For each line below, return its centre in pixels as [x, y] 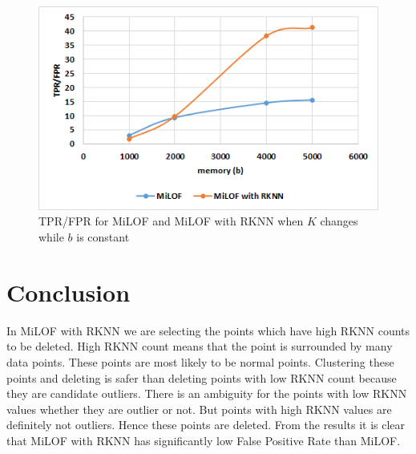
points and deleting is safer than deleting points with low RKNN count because [202, 377]
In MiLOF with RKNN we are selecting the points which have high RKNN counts [208, 330]
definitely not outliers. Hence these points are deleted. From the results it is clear [206, 425]
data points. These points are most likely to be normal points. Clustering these [200, 361]
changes [339, 221]
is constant [103, 237]
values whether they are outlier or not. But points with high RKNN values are [199, 409]
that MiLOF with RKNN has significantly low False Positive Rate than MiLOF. [204, 440]
